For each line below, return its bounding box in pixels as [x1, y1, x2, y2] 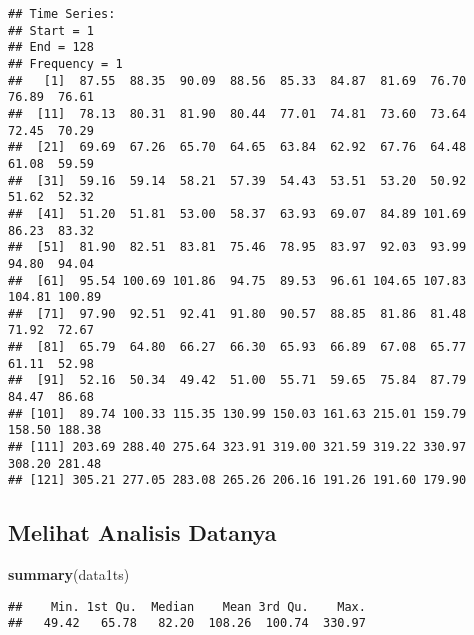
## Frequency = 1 [8, 56, 123, 71]
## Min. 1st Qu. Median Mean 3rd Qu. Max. [8, 599, 366, 614]
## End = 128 [8, 40, 94, 55]
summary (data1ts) [8, 564, 130, 585]
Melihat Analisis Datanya [8, 517, 277, 548]
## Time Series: [8, 7, 116, 21]
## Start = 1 [8, 23, 94, 38]
